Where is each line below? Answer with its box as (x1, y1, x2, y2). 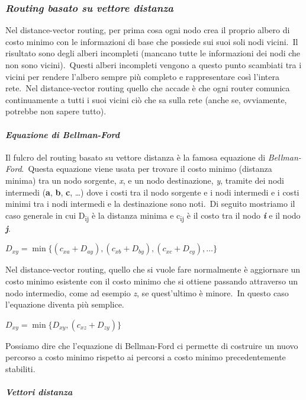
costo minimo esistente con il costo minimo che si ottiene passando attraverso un (5, 275, 298, 287)
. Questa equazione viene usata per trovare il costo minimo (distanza (21, 162, 272, 175)
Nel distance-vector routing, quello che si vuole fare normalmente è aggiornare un (5, 263, 301, 276)
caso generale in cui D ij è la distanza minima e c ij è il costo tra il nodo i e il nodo (5, 209, 301, 223)
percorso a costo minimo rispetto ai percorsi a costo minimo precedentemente (5, 351, 286, 363)
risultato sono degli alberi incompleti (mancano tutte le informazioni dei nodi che (5, 47, 301, 59)
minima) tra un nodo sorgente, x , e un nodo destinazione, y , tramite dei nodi (5, 174, 284, 186)
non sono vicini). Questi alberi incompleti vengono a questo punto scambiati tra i (5, 59, 302, 71)
